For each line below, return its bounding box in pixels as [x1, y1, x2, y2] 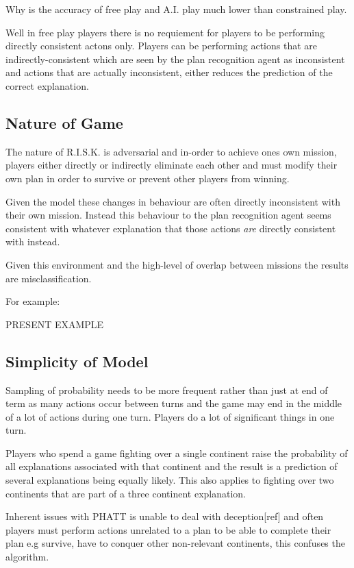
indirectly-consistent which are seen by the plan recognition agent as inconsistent [5, 51, 345, 66]
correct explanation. [5, 78, 89, 92]
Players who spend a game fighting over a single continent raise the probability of [5, 445, 348, 460]
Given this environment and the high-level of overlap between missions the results [5, 257, 349, 271]
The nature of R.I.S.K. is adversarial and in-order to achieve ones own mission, [5, 144, 337, 158]
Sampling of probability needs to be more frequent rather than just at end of [5, 382, 328, 397]
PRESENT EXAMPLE [5, 317, 104, 331]
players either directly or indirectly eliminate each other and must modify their [5, 158, 338, 172]
